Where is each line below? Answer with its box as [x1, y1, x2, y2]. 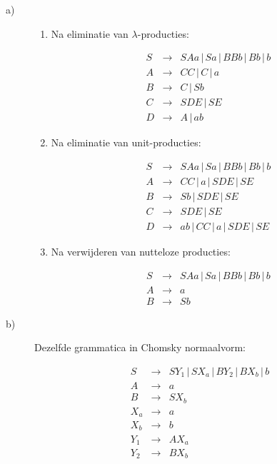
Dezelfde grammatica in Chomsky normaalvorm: [34, 340, 246, 355]
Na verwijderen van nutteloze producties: [51, 244, 231, 259]
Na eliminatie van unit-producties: [51, 135, 201, 150]
